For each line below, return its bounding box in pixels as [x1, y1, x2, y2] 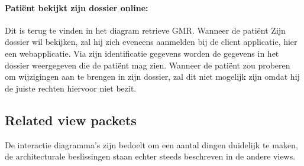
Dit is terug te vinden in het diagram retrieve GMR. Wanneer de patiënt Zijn [5, 24, 286, 36]
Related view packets [5, 110, 137, 129]
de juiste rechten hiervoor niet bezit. [5, 82, 137, 94]
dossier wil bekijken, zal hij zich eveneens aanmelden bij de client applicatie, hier [5, 35, 297, 48]
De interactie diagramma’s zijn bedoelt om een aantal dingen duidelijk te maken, [5, 138, 298, 151]
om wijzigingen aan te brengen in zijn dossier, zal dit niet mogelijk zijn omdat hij [5, 70, 300, 83]
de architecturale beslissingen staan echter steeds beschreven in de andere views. [5, 150, 296, 162]
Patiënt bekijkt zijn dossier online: [5, 1, 148, 14]
